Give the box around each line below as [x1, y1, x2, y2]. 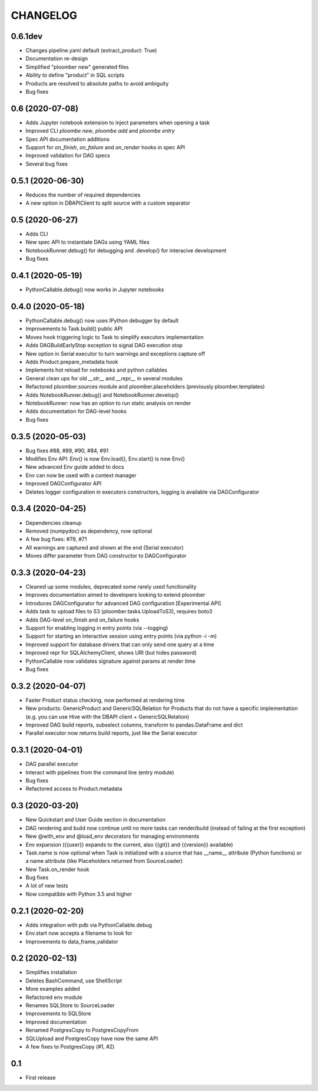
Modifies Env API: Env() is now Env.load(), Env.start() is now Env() [25, 455, 185, 462]
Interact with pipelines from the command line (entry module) [25, 768, 174, 775]
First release [25, 1074, 56, 1081]
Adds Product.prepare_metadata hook [25, 359, 118, 366]
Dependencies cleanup [25, 519, 82, 526]
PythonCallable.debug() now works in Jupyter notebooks [25, 286, 164, 293]
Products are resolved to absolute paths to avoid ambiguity [25, 80, 169, 87]
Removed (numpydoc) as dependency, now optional [25, 527, 153, 534]
